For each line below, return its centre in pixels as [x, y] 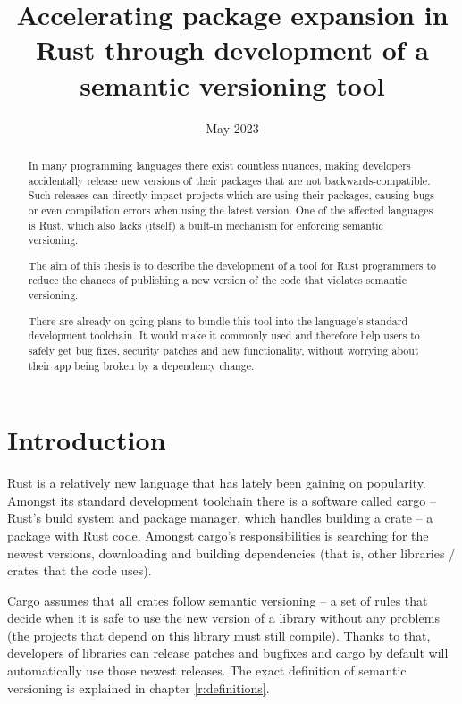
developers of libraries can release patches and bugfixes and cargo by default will [228, 653]
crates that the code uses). [80, 570]
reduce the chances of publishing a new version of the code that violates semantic [217, 280]
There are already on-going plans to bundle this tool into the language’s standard [218, 320]
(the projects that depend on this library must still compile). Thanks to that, [219, 635]
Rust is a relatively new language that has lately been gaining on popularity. [217, 483]
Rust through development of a [232, 50]
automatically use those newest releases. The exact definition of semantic [207, 670]
